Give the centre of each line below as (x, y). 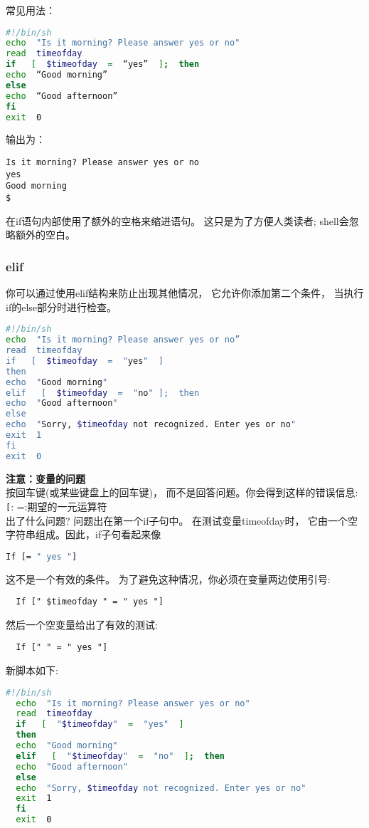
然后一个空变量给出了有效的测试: (82, 624)
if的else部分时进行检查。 (61, 306)
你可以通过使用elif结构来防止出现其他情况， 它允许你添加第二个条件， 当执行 (185, 293)
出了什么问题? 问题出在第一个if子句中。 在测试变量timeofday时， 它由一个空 (182, 520)
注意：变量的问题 (46, 478)
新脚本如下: (32, 670)
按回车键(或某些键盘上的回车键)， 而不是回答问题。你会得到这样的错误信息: (182, 492)
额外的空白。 (45, 235)
